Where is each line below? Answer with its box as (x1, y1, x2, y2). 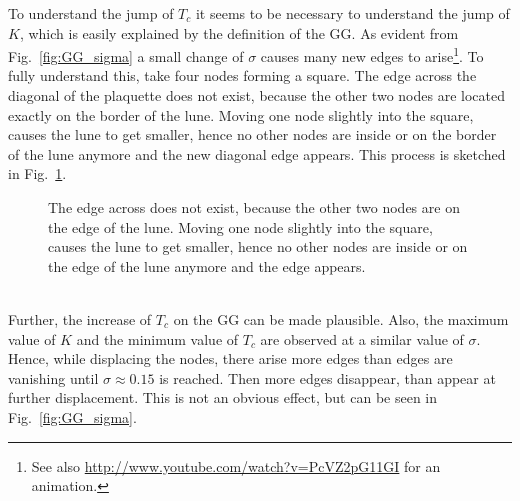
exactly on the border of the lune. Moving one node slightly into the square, (8, 104, 474, 125)
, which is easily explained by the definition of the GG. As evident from (19, 22, 459, 43)
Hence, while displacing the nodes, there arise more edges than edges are (8, 348, 453, 369)
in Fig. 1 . (8, 163, 67, 184)
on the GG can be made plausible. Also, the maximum (173, 308, 509, 329)
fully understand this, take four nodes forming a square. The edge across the (8, 65, 477, 86)
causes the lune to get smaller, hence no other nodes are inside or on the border (8, 124, 497, 145)
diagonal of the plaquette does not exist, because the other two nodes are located (8, 85, 505, 106)
